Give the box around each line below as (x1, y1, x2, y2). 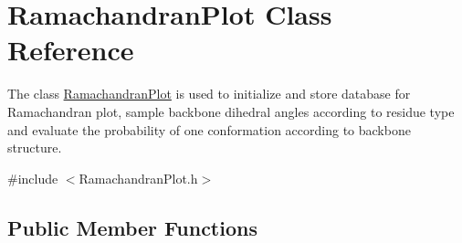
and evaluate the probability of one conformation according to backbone (7, 120, 411, 139)
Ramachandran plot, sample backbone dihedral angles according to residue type (7, 101, 455, 121)
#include (7, 168, 58, 187)
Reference (7, 31, 134, 69)
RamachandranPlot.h (79, 168, 198, 187)
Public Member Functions (7, 213, 257, 241)
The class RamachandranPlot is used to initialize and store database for (7, 84, 411, 103)
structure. (7, 138, 62, 157)
